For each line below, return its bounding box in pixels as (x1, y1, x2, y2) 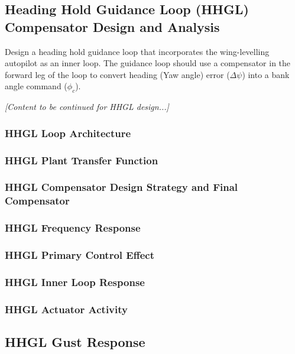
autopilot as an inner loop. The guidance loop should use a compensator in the (5, 57, 291, 69)
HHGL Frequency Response (5, 220, 141, 235)
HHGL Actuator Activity (5, 301, 128, 316)
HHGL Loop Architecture (5, 125, 131, 140)
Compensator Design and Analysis (5, 17, 220, 35)
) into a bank (242, 68, 290, 80)
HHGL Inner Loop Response (5, 274, 145, 289)
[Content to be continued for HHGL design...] (5, 100, 169, 113)
